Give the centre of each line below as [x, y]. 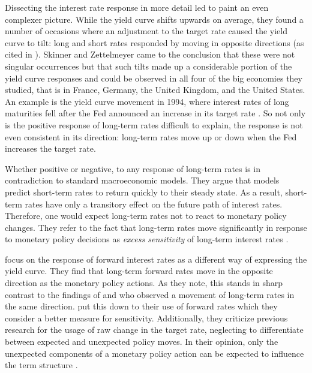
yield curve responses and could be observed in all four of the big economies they [154, 78]
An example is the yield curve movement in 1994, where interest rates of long [147, 101]
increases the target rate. [50, 148]
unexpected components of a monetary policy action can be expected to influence [154, 353]
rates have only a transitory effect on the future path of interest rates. [154, 204]
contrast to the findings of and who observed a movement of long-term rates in [150, 294]
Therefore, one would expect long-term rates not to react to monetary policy [146, 216]
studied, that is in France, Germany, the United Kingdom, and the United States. [155, 90]
